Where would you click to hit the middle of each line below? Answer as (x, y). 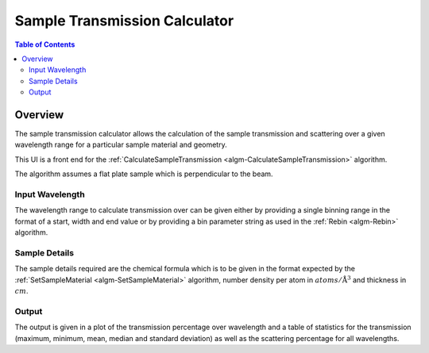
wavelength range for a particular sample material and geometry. (121, 145)
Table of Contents (45, 44)
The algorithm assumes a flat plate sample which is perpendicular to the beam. (144, 174)
